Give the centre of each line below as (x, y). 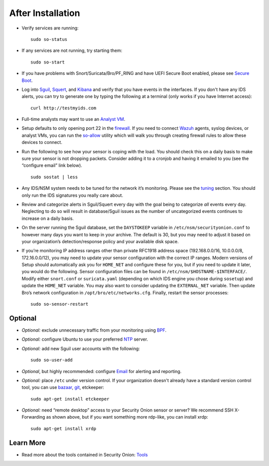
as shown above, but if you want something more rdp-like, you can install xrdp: (127, 417)
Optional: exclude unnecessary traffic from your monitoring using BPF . (94, 330)
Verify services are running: (50, 28)
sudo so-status (49, 39)
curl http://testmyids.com (64, 108)
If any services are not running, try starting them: (72, 50)
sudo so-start (48, 62)
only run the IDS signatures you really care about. (72, 195)
